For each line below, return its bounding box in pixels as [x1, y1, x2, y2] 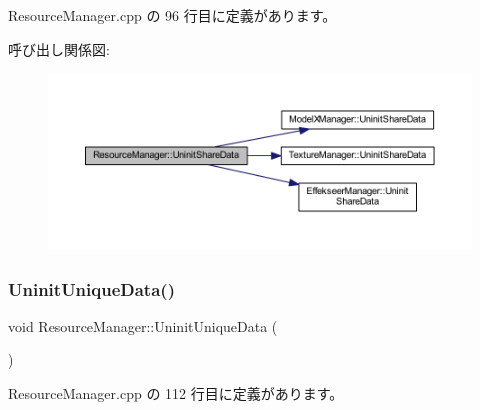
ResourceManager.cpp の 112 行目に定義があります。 [8, 383, 344, 403]
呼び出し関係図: [8, 38, 110, 59]
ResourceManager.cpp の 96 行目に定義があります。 [8, 5, 337, 25]
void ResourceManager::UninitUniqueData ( [8, 315, 278, 336]
